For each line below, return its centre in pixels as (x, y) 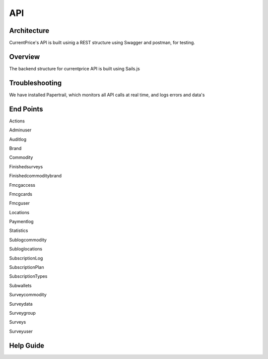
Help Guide (27, 345)
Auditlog (18, 139)
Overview (25, 57)
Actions (17, 121)
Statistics (19, 231)
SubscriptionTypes (28, 276)
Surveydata (21, 304)
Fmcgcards (21, 194)
